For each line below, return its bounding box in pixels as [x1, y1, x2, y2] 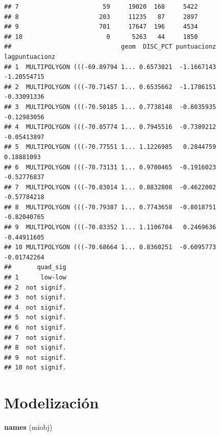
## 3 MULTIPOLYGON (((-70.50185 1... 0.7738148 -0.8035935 [4, 103, 216, 111]
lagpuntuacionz [4, 53, 56, 60]
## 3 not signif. [4, 294, 66, 301]
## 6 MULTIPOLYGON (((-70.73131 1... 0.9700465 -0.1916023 [4, 163, 216, 171]
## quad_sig [4, 264, 66, 271]
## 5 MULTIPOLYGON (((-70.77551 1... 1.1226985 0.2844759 [4, 143, 216, 151]
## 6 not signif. [4, 324, 66, 331]
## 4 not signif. [4, 303, 66, 311]
